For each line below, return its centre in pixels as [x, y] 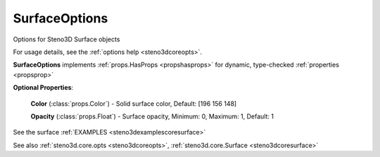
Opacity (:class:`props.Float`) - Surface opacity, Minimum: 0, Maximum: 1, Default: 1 [152, 116]
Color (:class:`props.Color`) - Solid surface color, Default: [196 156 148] [134, 103]
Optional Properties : [43, 88]
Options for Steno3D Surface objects [66, 39]
